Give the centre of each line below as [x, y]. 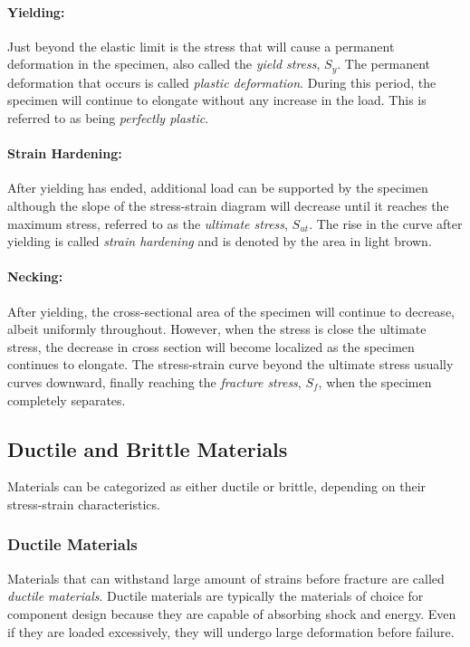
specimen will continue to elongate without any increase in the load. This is [217, 100]
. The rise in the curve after [386, 223]
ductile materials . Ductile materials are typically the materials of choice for [216, 596]
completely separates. [67, 400]
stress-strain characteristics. [84, 504]
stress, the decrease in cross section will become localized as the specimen [211, 346]
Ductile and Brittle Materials [148, 448]
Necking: [35, 276]
